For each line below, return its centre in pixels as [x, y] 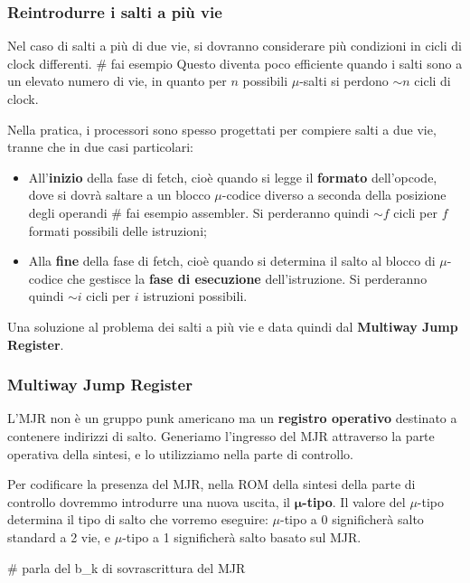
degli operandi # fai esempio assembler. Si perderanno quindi [199, 212]
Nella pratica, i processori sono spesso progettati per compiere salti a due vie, [222, 129]
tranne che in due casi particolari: [100, 147]
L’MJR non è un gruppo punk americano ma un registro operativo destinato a [232, 418]
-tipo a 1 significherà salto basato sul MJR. [242, 536]
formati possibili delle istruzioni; [117, 230]
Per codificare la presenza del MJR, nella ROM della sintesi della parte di [211, 484]
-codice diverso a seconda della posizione [334, 195]
